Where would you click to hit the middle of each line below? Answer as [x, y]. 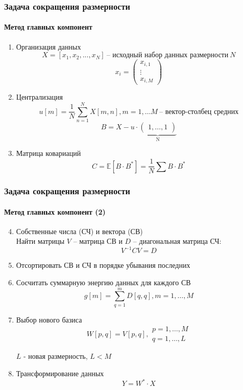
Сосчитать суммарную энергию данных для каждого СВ [103, 282]
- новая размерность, [56, 356]
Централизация [39, 97]
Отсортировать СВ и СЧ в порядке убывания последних [103, 265]
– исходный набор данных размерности [167, 55]
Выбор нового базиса [49, 319]
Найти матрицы [40, 241]
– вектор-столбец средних [199, 112]
